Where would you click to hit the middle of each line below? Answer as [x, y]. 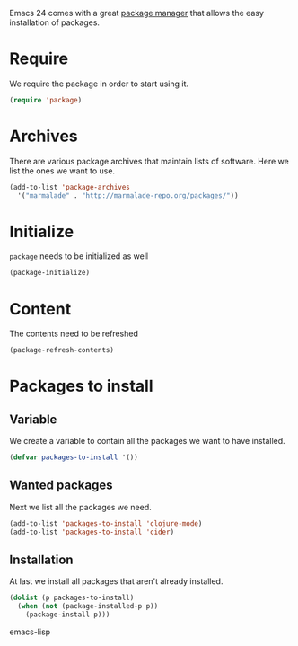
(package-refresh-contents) [62, 350]
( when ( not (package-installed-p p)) [88, 606]
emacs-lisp [30, 632]
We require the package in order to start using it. [99, 84]
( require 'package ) [46, 100]
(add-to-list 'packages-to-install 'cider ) [92, 532]
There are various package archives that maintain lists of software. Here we [149, 161]
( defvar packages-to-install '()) [74, 457]
